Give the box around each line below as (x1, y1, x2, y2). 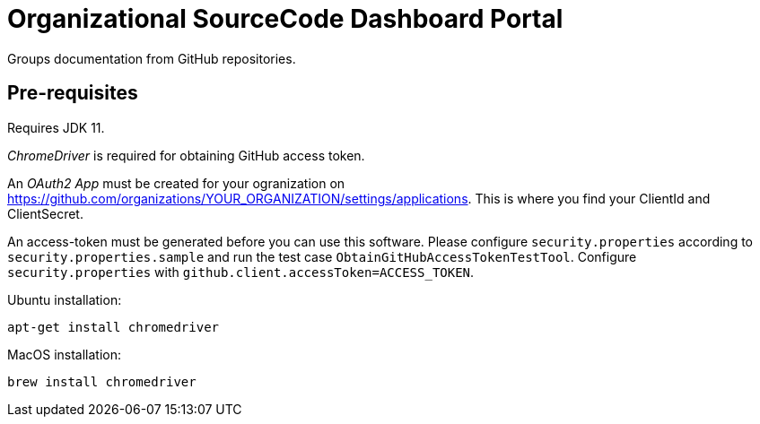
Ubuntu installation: (7, 291, 122, 307)
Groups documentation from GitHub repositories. (7, 50, 296, 66)
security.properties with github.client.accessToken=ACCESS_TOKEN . (7, 264, 475, 280)
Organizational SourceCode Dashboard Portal (7, 4, 563, 34)
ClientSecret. (7, 205, 83, 221)
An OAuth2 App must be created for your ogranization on (7, 175, 345, 191)
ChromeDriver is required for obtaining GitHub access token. (7, 147, 365, 163)
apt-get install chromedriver (7, 319, 220, 334)
